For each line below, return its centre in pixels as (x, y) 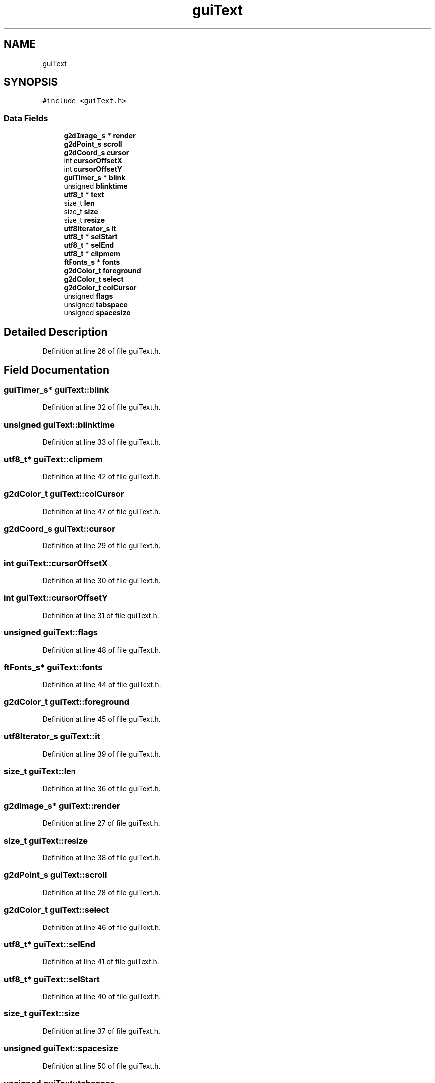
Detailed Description (56, 332)
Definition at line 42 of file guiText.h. (102, 476)
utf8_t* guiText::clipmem (53, 459)
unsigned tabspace (96, 305)
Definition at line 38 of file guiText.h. (102, 858)
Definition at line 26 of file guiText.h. (102, 351)
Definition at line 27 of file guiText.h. (101, 823)
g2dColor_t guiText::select (57, 910)
